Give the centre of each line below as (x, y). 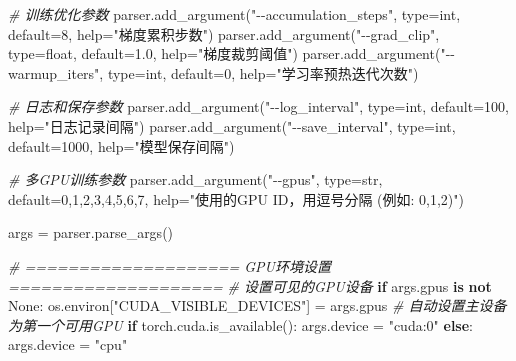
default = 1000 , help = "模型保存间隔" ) (121, 145)
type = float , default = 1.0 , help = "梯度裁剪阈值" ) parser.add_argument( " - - (231, 53)
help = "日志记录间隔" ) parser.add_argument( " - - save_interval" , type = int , (232, 125)
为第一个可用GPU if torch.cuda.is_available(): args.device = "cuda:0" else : (240, 324)
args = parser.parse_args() (91, 232)
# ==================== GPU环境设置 (169, 265)
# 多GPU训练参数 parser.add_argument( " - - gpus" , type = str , (195, 179)
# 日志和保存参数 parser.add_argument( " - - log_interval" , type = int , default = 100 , (259, 106)
